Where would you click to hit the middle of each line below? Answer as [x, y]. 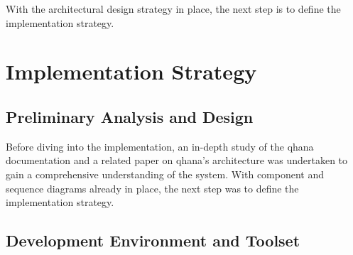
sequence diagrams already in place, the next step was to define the [152, 188]
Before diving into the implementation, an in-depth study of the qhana [160, 146]
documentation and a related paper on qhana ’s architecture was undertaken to [177, 160]
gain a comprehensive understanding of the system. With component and [165, 174]
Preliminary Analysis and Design [130, 116]
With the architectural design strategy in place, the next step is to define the [173, 9]
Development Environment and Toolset [153, 240]
